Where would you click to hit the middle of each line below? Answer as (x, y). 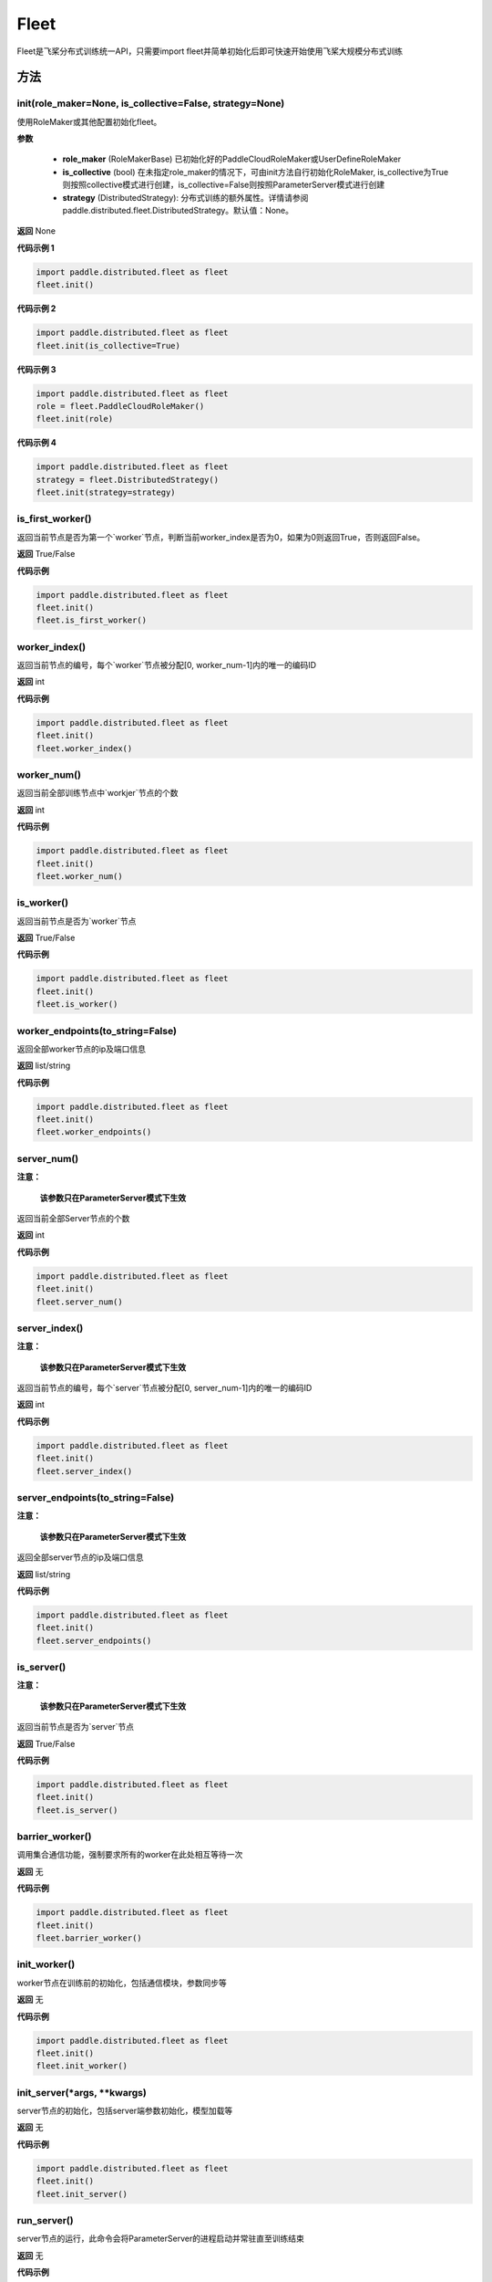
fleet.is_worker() (77, 1005)
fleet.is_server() (77, 1810)
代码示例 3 (36, 369)
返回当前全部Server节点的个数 (73, 1218)
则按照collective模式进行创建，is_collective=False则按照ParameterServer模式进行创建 (224, 185)
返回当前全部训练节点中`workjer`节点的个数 (97, 793)
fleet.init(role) (75, 419)
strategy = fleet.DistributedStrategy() (127, 480)
